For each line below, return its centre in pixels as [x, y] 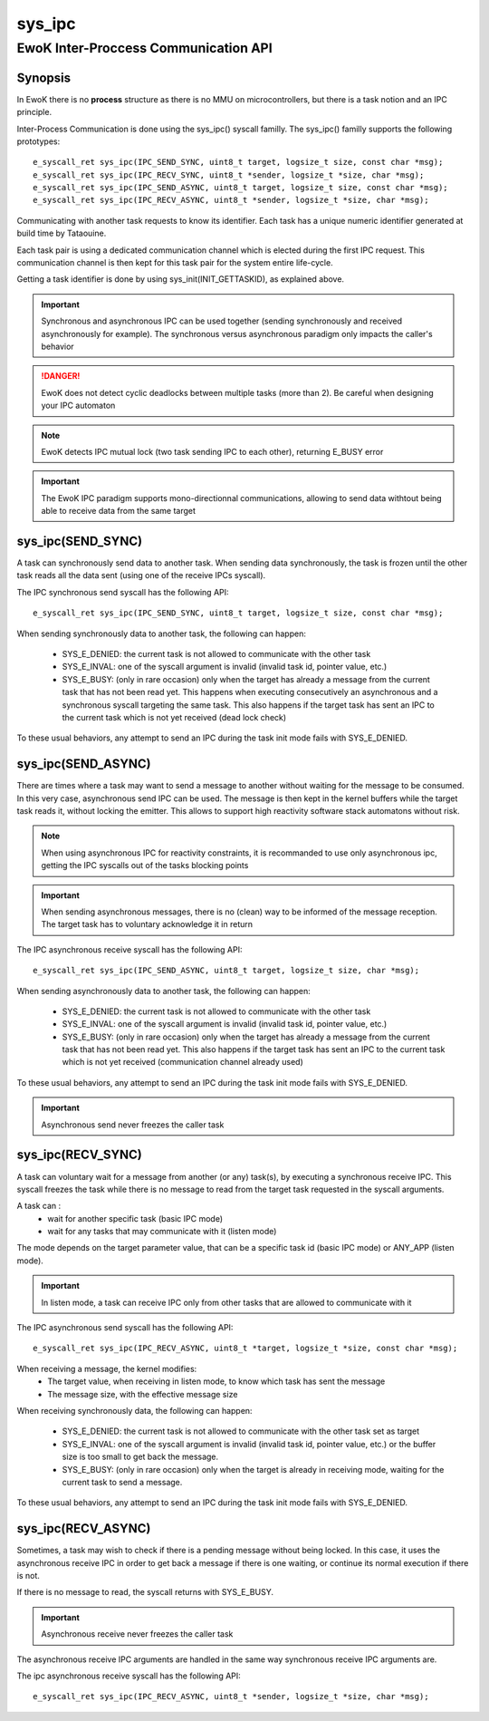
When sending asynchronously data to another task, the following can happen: [164, 991]
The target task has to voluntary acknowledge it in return [147, 924]
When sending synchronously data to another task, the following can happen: [162, 633]
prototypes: [38, 141]
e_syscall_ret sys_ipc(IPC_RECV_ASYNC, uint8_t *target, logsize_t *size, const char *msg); [245, 1349]
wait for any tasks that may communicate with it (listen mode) [162, 1232]
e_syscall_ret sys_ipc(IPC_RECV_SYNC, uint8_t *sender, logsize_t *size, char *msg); [229, 175]
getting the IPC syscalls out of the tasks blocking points [145, 865]
